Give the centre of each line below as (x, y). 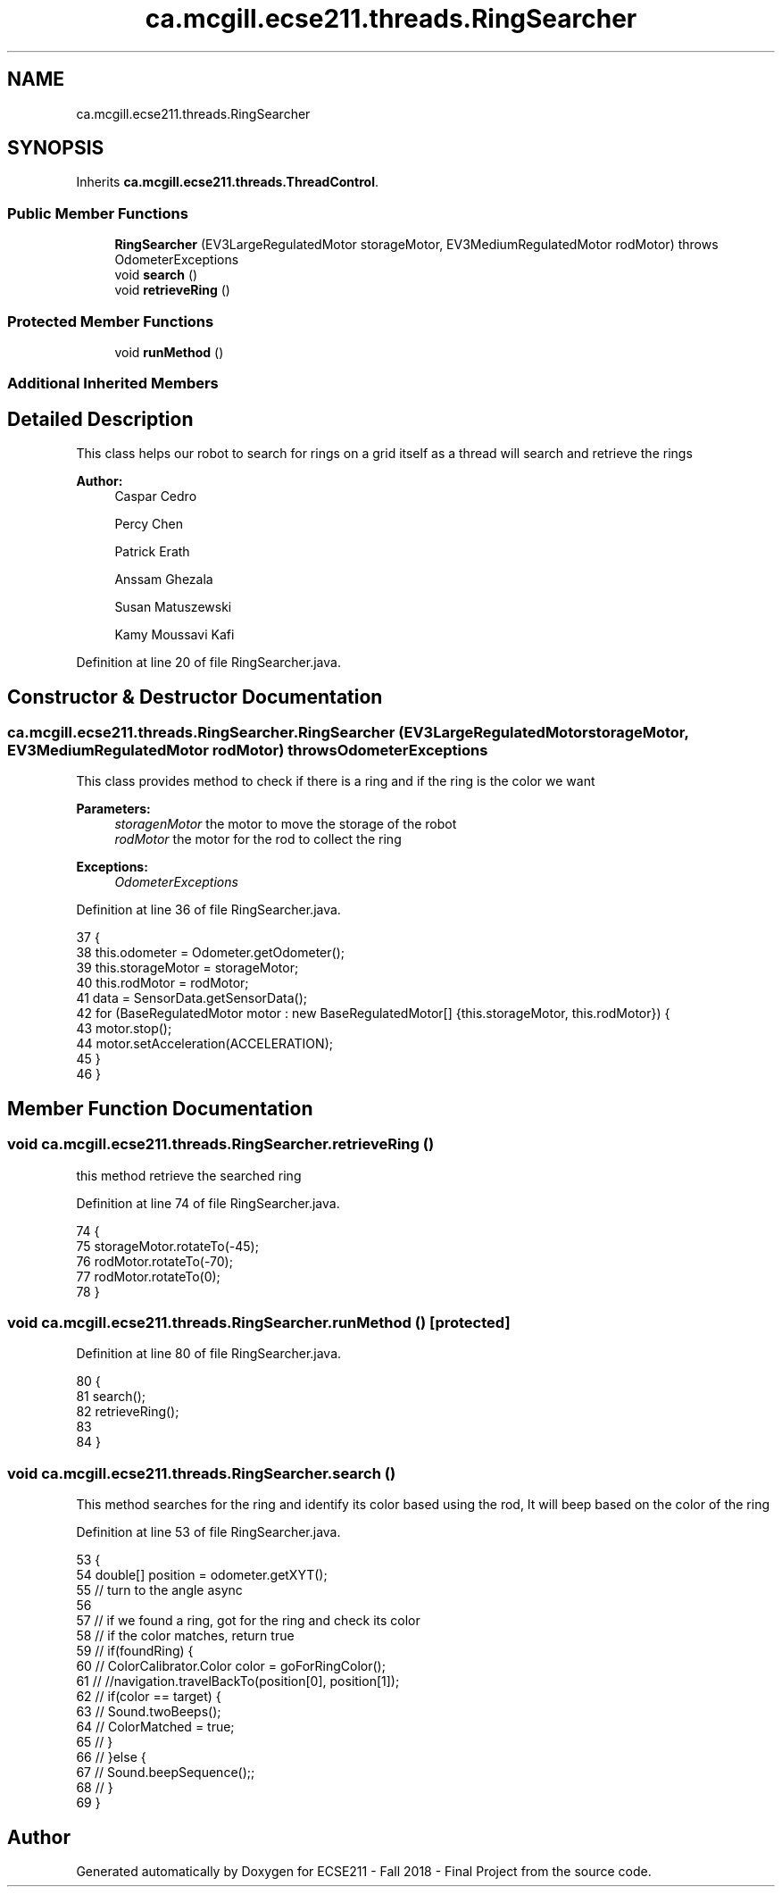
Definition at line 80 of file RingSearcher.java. (209, 1354)
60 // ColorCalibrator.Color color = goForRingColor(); (231, 1666)
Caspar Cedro (156, 496)
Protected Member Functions (111, 321)
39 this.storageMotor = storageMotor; (187, 968)
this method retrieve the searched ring (189, 1175)
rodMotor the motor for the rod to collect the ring (258, 839)
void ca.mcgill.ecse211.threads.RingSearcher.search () (202, 1473)
